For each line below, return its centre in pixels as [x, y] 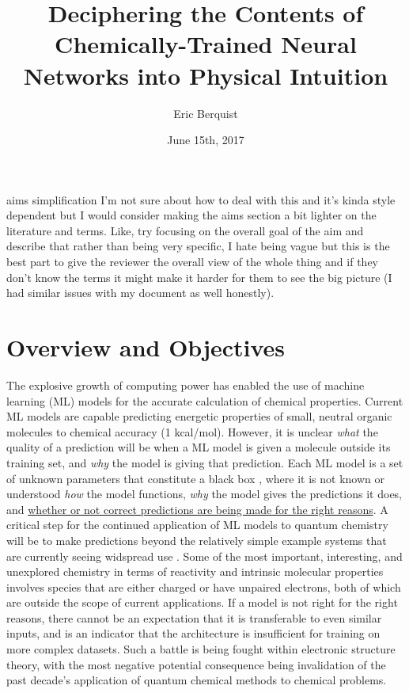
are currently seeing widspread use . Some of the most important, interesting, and [204, 556]
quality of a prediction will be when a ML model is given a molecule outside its [199, 447]
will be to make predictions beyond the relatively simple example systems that [197, 540]
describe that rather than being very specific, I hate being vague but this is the [198, 246]
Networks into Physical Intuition [206, 75]
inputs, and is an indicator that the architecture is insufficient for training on [193, 633]
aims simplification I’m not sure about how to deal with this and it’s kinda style [201, 199]
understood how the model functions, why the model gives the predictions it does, [204, 494]
